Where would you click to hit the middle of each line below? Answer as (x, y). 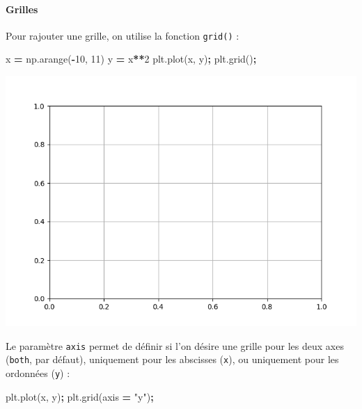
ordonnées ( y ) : (38, 372)
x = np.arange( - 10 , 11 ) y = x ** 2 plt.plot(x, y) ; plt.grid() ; (131, 59)
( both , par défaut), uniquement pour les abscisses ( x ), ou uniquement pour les (172, 359)
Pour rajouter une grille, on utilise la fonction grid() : (123, 35)
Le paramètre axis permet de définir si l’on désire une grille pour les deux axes (175, 345)
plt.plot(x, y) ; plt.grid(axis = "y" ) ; (80, 396)
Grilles (22, 9)
